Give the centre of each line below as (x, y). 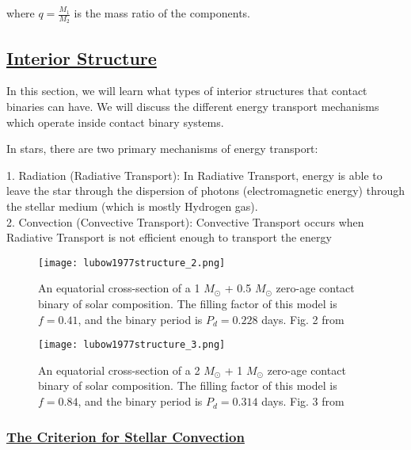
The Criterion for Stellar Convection (126, 436)
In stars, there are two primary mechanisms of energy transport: (162, 149)
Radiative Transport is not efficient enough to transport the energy (169, 237)
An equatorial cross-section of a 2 (119, 370)
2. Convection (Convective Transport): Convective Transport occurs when (185, 221)
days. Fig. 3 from (303, 401)
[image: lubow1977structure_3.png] (132, 345)
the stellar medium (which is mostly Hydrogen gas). (132, 206)
